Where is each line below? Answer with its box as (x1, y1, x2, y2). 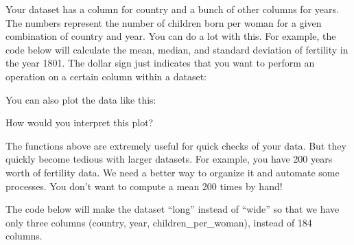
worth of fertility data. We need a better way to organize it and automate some (5, 165, 340, 179)
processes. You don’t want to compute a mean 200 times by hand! (5, 178, 283, 193)
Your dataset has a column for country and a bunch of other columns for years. (5, 2, 339, 16)
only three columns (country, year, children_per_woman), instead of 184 (5, 215, 312, 229)
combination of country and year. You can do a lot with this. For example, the (5, 29, 336, 43)
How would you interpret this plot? (5, 115, 154, 130)
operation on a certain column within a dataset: (5, 69, 207, 83)
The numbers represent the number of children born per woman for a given (5, 15, 322, 30)
